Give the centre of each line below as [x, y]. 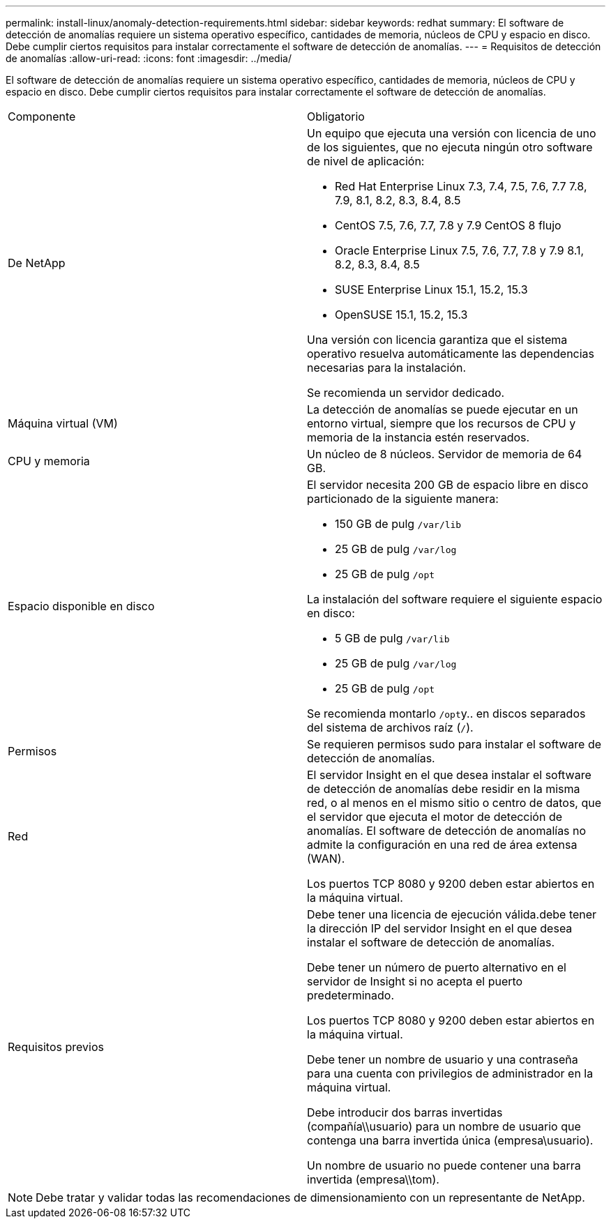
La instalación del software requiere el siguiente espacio [455, 599]
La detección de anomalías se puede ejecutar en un [443, 409]
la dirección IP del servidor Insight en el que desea [440, 928]
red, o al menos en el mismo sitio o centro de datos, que [454, 803]
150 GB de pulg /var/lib [398, 524]
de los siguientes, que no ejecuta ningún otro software [450, 147]
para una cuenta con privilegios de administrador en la [450, 1073]
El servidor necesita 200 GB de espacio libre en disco [448, 485]
